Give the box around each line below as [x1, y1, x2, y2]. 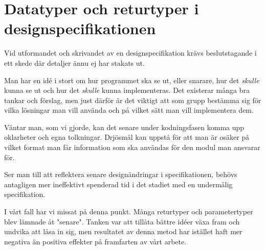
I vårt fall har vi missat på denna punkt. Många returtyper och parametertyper [4, 206, 253, 217]
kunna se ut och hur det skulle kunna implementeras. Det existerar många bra [4, 85, 250, 95]
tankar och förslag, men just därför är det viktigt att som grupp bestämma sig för [4, 94, 261, 105]
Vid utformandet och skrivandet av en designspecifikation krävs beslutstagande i [4, 47, 257, 58]
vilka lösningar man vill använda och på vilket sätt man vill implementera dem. [4, 105, 254, 115]
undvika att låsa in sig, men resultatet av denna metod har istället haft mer [4, 226, 242, 237]
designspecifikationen [4, 18, 156, 39]
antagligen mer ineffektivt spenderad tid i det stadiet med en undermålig [4, 179, 233, 189]
